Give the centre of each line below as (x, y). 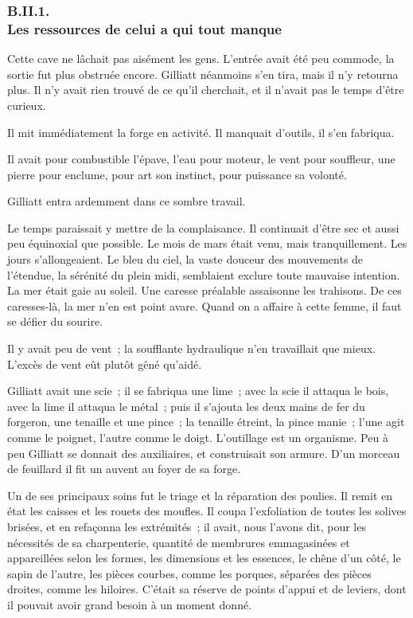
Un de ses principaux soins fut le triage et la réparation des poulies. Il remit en (200, 495)
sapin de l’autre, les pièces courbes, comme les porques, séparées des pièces (189, 573)
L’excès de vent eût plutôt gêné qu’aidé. (105, 364)
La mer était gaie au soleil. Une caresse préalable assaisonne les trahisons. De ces (205, 290)
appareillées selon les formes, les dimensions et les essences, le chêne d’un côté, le (204, 558)
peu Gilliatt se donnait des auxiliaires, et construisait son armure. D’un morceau (204, 453)
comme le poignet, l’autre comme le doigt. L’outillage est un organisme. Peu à (198, 438)
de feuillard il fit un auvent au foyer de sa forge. (124, 469)
